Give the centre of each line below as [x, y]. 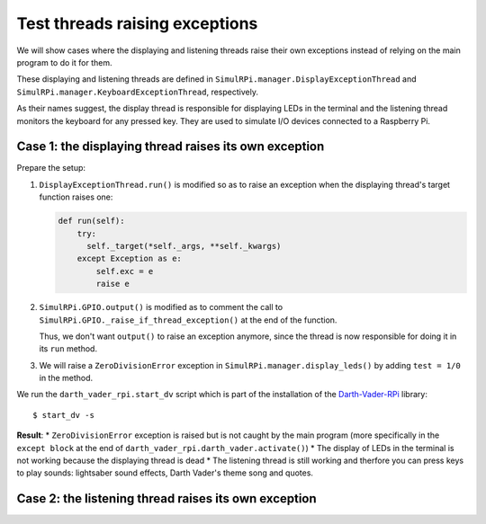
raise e [113, 284]
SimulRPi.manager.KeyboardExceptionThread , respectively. [137, 92]
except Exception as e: [129, 259]
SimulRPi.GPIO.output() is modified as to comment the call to [161, 307]
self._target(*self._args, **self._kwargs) [184, 246]
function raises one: [76, 197]
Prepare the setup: [51, 168]
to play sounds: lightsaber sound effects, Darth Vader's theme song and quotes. [165, 473]
